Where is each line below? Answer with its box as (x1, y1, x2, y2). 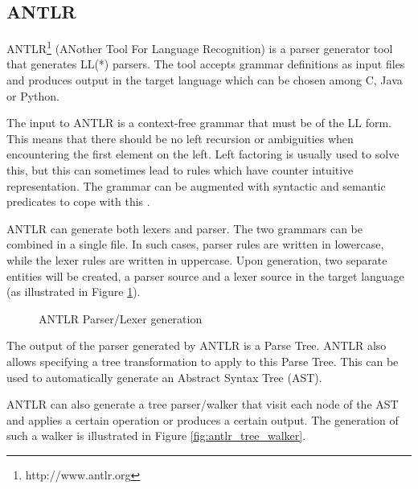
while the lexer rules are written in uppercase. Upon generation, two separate (6, 251, 387, 268)
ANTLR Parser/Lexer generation (39, 310, 203, 327)
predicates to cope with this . (6, 193, 150, 210)
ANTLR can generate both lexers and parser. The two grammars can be (6, 220, 363, 236)
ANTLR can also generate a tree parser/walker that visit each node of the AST (6, 396, 399, 413)
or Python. (6, 87, 59, 104)
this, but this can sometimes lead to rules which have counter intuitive (6, 162, 354, 179)
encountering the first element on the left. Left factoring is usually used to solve (6, 146, 400, 162)
